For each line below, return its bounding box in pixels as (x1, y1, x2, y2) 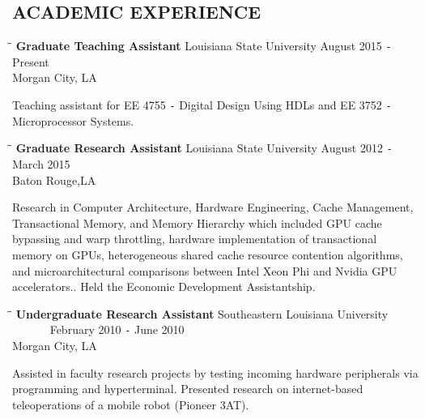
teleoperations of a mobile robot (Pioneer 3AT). (12, 395, 249, 413)
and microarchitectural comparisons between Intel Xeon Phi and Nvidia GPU (12, 262, 397, 279)
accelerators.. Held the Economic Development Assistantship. (12, 278, 316, 295)
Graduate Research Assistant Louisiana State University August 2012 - (15, 139, 393, 156)
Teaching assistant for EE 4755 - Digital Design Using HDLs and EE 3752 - (12, 96, 392, 113)
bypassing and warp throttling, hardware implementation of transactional (12, 230, 377, 247)
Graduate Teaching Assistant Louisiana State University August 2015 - (15, 37, 392, 54)
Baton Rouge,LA (12, 171, 96, 188)
